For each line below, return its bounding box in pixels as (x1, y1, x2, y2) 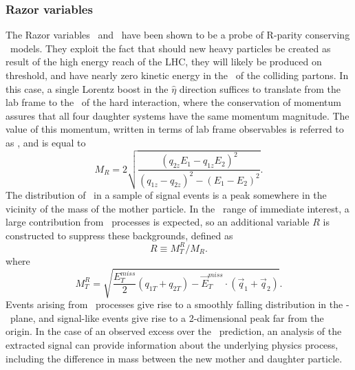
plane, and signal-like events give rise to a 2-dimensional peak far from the (10, 310, 324, 325)
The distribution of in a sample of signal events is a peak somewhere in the (6, 188, 327, 202)
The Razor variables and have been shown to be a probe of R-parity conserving (6, 28, 350, 42)
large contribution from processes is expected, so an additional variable (6, 215, 310, 229)
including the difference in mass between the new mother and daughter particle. (6, 351, 343, 365)
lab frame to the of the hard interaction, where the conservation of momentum (6, 95, 341, 109)
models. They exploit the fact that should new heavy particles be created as (10, 41, 331, 55)
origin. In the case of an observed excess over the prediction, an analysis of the (6, 324, 342, 338)
